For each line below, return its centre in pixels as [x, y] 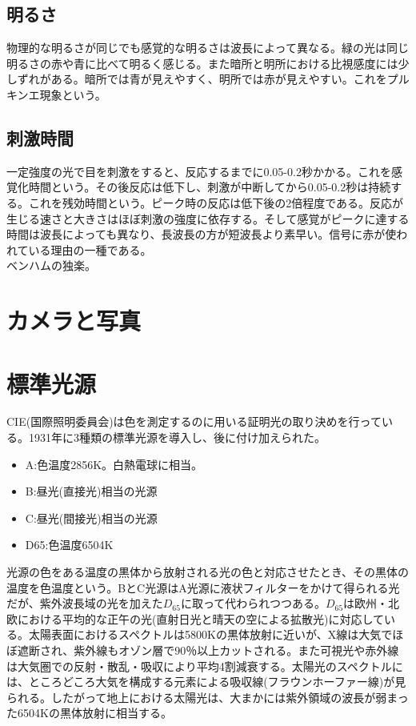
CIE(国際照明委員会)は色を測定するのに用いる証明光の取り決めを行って [194, 421]
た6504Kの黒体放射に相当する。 [89, 713]
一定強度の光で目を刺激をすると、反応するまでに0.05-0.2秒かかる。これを [199, 171]
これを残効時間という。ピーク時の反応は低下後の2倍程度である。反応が [216, 202]
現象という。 [73, 94]
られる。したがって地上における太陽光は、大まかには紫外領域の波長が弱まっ [208, 697]
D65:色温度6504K [69, 545]
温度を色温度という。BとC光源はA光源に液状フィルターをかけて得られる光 [203, 587]
